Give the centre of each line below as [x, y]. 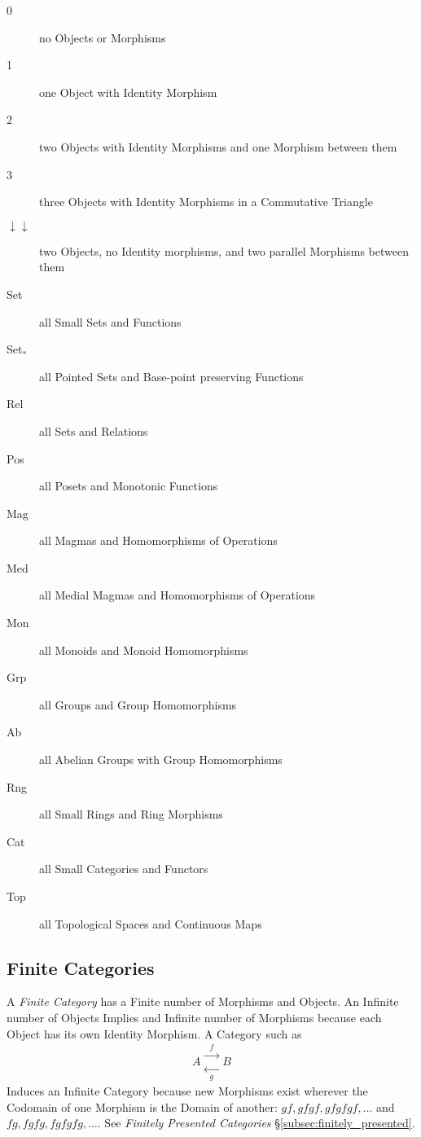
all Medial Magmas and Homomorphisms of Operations [178, 595]
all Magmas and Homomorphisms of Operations [158, 540]
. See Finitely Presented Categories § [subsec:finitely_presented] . [256, 1123]
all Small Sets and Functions [110, 321]
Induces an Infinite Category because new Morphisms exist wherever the [187, 1091]
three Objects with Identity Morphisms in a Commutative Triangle [206, 202]
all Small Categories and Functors [124, 869]
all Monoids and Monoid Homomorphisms [144, 650]
